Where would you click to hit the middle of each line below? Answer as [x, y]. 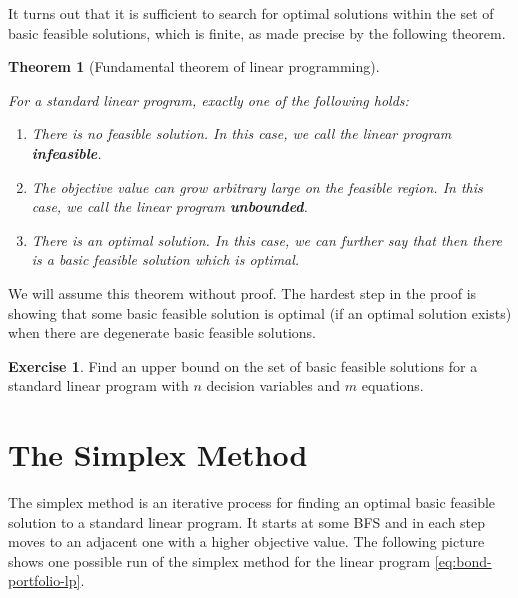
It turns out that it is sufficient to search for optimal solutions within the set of [251, 13]
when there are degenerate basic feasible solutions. [162, 332]
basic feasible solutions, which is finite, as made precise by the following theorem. [257, 32]
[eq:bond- [463, 560]
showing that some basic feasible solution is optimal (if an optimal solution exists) [260, 312]
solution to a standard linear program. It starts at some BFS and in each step [247, 521]
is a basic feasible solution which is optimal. [165, 259]
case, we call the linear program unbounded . [169, 206]
